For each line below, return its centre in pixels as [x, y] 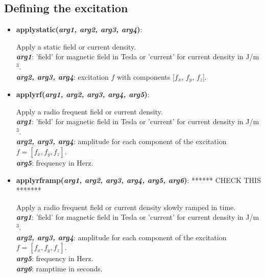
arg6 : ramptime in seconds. [59, 268]
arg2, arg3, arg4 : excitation [62, 76]
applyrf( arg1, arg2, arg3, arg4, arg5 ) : [83, 94]
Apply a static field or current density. [76, 46]
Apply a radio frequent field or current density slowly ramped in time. [126, 207]
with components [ [146, 76]
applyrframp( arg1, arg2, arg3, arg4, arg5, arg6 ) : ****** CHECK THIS [138, 180]
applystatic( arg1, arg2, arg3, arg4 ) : [79, 29]
